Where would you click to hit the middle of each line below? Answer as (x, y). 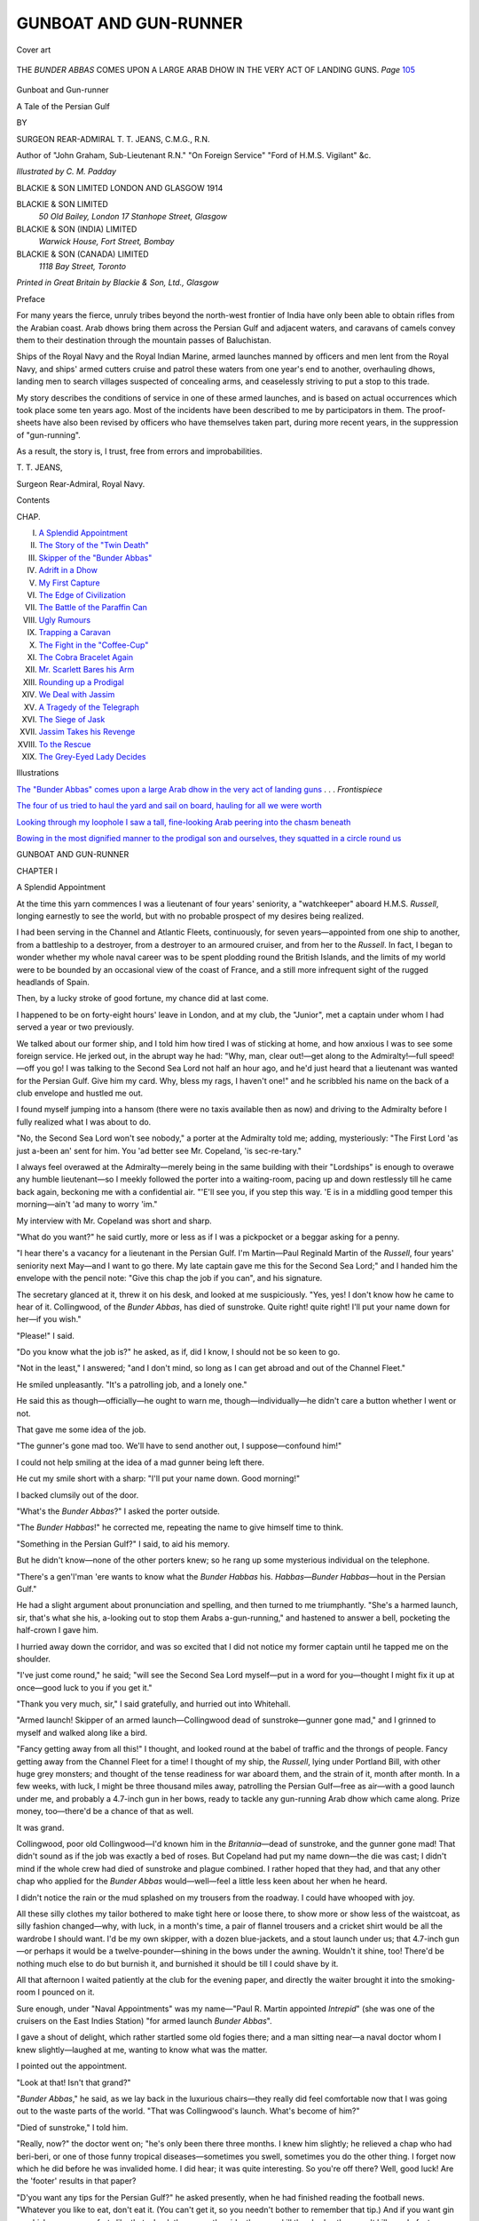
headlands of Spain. (53, 982)
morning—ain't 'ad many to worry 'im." (87, 1205)
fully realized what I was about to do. (84, 1122)
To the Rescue (65, 744)
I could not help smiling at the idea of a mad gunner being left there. (141, 1462)
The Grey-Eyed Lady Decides (92, 757)
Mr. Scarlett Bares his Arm (86, 670)
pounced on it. (68, 1992)
